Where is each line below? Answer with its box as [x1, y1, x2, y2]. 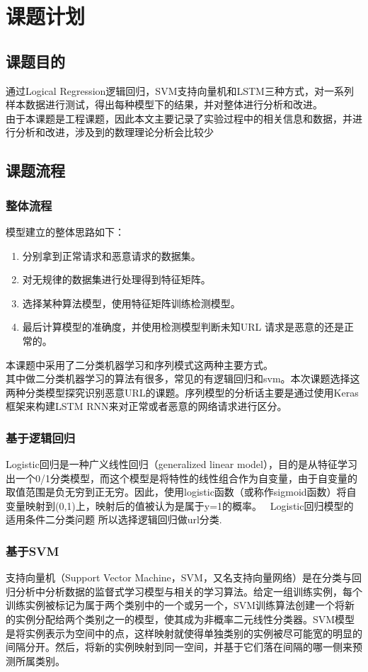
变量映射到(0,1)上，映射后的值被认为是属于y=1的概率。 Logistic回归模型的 [6, 498, 354, 513]
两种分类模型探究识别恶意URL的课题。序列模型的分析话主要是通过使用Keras [6, 385, 359, 399]
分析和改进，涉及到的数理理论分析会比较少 [15, 125, 214, 139]
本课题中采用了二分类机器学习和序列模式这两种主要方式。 [6, 357, 273, 372]
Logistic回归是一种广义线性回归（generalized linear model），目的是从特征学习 [6, 457, 357, 472]
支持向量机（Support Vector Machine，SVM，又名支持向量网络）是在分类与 [6, 570, 352, 585]
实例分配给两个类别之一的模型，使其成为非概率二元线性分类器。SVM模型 [15, 612, 355, 627]
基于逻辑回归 [6, 428, 76, 446]
